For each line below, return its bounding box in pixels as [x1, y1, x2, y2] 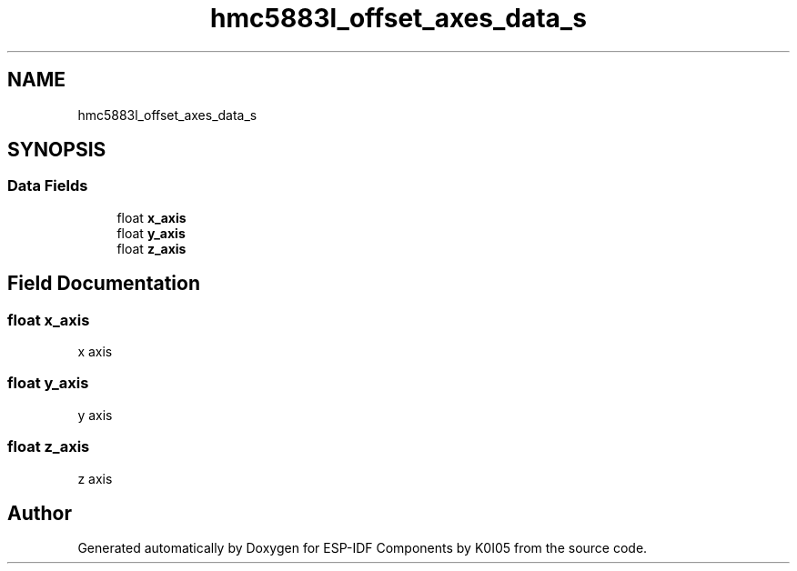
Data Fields [7, 176, 88, 195]
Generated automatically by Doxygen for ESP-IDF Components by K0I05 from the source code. [77, 540, 648, 556]
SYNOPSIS [7, 138, 106, 162]
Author [7, 501, 72, 525]
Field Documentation [7, 272, 200, 296]
